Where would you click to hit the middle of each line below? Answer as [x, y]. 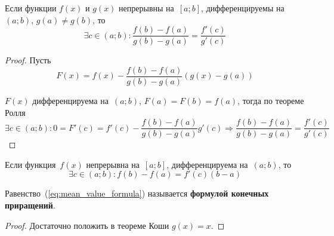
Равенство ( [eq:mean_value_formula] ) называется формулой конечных [137, 193]
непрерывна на [113, 164]
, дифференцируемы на [243, 8]
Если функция [30, 164]
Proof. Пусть [28, 60]
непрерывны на [146, 8]
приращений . [30, 205]
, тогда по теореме [271, 100]
